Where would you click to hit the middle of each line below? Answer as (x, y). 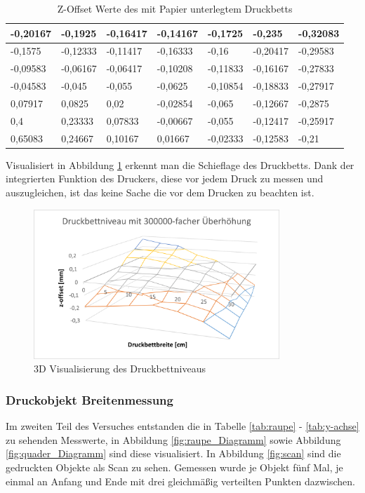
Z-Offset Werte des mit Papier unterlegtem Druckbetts (175, 8)
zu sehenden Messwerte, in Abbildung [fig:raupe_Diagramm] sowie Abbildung (173, 439)
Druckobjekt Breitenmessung (89, 399)
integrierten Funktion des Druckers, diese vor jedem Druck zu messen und (165, 178)
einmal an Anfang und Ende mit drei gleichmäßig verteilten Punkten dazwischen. (180, 481)
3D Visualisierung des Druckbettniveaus (120, 369)
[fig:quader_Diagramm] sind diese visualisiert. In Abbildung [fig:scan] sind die (173, 453)
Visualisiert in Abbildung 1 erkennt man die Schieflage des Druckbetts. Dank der (180, 164)
